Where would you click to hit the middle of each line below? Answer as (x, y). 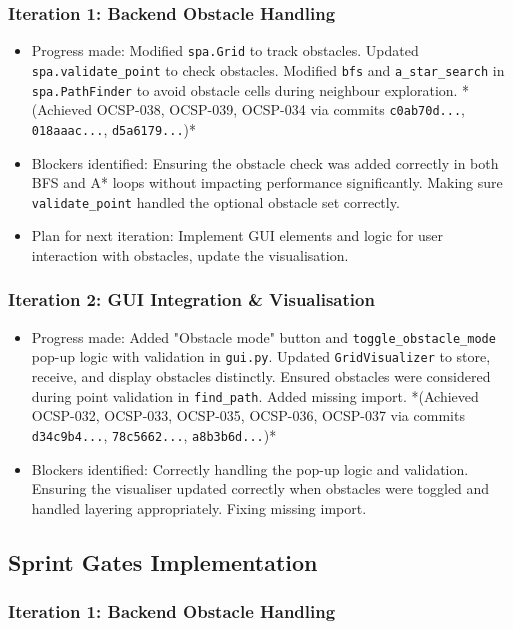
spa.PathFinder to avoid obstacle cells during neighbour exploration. (244, 89)
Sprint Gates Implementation (163, 561)
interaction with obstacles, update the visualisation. (190, 254)
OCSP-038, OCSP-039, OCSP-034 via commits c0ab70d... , (280, 109)
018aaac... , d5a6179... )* (113, 128)
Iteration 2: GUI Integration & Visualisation (191, 299)
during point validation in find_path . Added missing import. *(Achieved (255, 395)
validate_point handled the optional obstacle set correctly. (215, 201)
